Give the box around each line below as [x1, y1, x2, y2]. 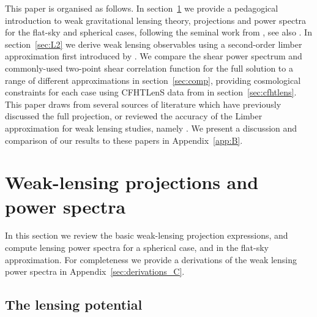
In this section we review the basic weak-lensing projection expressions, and [5, 229, 288, 242]
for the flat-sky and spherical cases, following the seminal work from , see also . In [5, 26, 312, 39]
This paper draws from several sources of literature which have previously [5, 97, 282, 110]
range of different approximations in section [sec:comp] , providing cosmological [5, 73, 301, 86]
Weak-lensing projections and [5, 170, 259, 195]
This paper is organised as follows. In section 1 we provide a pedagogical [5, 2, 278, 14]
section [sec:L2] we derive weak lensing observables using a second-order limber [5, 37, 302, 50]
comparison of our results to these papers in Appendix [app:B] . [5, 133, 243, 146]
